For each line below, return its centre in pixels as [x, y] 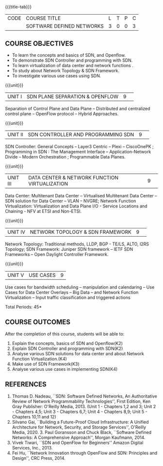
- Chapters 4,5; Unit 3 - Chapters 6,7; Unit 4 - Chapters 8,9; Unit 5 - [80, 412]
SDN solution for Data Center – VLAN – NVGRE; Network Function [71, 201]
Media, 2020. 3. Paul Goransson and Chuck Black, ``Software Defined [82, 432]
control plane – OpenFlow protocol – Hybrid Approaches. [62, 114]
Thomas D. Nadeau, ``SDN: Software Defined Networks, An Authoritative [85, 396]
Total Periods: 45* [24, 307]
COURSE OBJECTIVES [39, 43]
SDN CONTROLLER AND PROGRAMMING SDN [81, 134]
